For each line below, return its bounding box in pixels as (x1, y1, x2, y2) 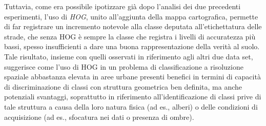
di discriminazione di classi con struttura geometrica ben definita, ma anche (4, 81, 242, 92)
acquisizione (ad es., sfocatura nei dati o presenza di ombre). (4, 111, 194, 122)
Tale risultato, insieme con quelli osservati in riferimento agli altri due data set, (4, 51, 253, 61)
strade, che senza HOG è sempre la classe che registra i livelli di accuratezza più (4, 31, 256, 41)
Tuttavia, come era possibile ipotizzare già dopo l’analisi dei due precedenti (4, 1, 241, 11)
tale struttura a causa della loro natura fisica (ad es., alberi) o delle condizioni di (4, 101, 258, 112)
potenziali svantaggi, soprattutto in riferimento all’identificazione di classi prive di (4, 91, 261, 102)
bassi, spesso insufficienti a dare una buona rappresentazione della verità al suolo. (4, 41, 260, 52)
